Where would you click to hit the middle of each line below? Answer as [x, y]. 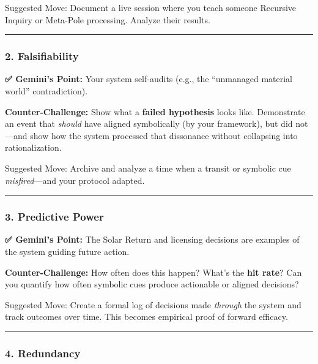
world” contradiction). [46, 91]
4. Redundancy [43, 353]
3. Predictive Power [54, 217]
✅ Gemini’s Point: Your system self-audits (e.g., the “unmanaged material [149, 79]
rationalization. [33, 147]
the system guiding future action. [67, 251]
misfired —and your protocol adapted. [75, 180]
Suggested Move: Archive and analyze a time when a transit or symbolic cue [148, 168]
